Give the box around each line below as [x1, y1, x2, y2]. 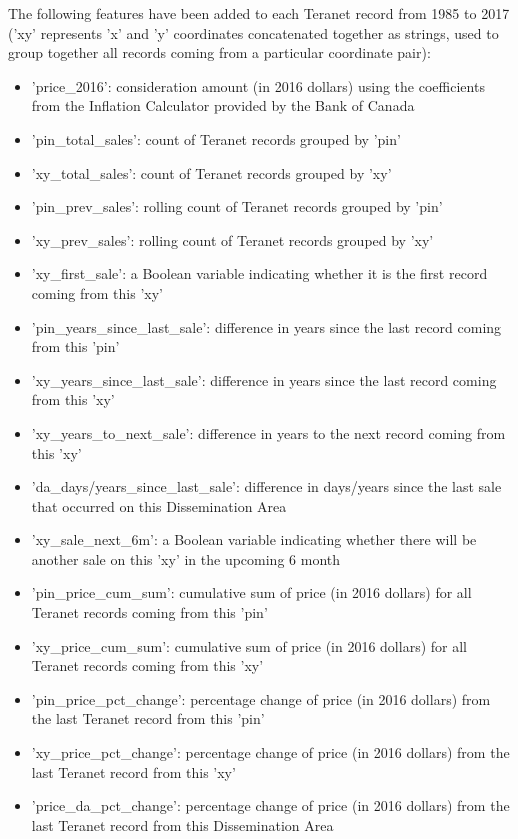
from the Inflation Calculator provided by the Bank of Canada [31, 95, 415, 116]
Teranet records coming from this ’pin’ [31, 602, 268, 623]
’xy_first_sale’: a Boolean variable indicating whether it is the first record [31, 263, 488, 284]
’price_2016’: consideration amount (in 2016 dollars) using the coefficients [31, 75, 485, 96]
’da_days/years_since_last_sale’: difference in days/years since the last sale [31, 476, 502, 497]
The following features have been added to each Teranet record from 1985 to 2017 [8, 3, 510, 23]
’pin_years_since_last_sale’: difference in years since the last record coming [31, 316, 502, 337]
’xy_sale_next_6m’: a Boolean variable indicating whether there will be [31, 529, 477, 550]
